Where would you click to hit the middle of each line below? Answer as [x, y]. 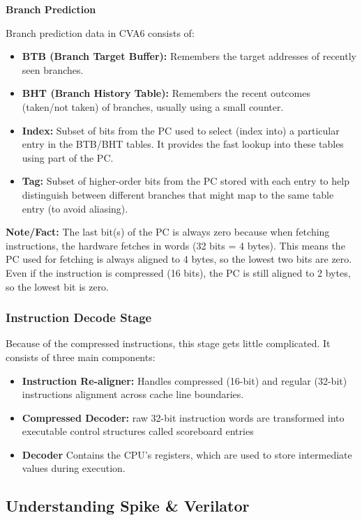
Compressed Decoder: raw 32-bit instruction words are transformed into [183, 417]
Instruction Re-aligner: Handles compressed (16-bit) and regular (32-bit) [184, 380]
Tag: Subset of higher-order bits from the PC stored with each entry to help [186, 181]
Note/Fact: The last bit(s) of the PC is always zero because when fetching [168, 232]
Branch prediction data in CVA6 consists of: [100, 32]
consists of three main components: [81, 357]
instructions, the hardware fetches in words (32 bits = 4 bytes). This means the [175, 245]
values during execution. [74, 468]
